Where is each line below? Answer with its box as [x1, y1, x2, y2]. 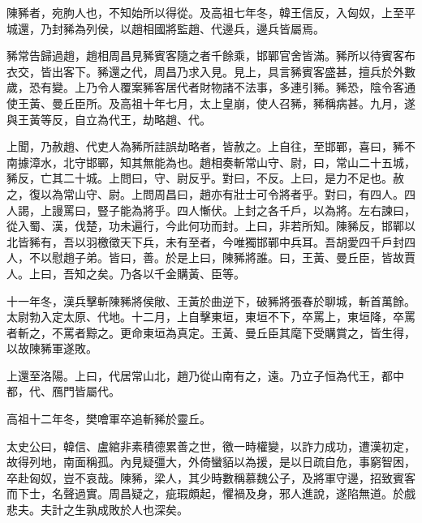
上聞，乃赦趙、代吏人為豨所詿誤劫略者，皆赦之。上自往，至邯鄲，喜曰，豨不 [6, 138, 416, 155]
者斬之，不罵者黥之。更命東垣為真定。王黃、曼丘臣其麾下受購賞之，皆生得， [6, 324, 416, 341]
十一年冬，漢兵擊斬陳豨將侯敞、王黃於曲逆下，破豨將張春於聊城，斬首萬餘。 [6, 292, 416, 309]
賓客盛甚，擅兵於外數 [301, 62, 416, 79]
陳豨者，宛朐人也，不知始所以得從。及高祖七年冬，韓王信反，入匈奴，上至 [6, 4, 404, 20]
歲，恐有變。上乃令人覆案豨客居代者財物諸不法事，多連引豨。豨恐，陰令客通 [6, 79, 416, 96]
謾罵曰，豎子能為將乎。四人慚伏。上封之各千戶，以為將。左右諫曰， [51, 201, 416, 218]
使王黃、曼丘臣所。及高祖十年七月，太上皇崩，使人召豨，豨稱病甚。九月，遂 [6, 94, 416, 111]
